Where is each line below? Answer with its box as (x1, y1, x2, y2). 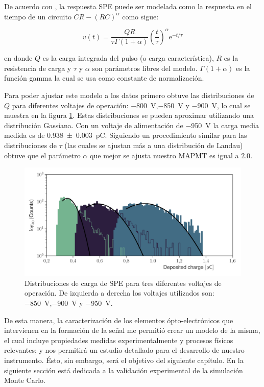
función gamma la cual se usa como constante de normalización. (4, 72, 204, 83)
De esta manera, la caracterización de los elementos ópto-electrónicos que (4, 315, 233, 325)
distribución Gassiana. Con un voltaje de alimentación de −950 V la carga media (4, 119, 259, 130)
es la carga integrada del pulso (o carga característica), (42, 53, 214, 63)
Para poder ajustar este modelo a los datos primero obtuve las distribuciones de (4, 90, 254, 101)
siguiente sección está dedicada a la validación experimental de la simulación (4, 365, 243, 375)
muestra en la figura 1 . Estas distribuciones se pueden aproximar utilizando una (4, 110, 254, 120)
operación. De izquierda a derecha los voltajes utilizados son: (25, 287, 214, 298)
